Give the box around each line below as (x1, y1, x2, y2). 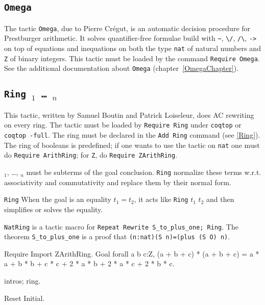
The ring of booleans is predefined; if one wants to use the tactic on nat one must (4, 139, 260, 150)
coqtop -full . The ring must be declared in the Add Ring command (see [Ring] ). (4, 130, 260, 140)
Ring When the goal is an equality (4, 194, 111, 205)
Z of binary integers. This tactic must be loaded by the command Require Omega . (4, 53, 260, 63)
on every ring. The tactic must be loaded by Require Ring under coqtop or (4, 119, 242, 130)
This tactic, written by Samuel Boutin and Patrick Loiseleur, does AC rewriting (4, 109, 254, 120)
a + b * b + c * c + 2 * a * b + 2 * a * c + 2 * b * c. (4, 258, 175, 269)
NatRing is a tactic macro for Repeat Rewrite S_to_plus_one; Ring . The (4, 221, 238, 232)
